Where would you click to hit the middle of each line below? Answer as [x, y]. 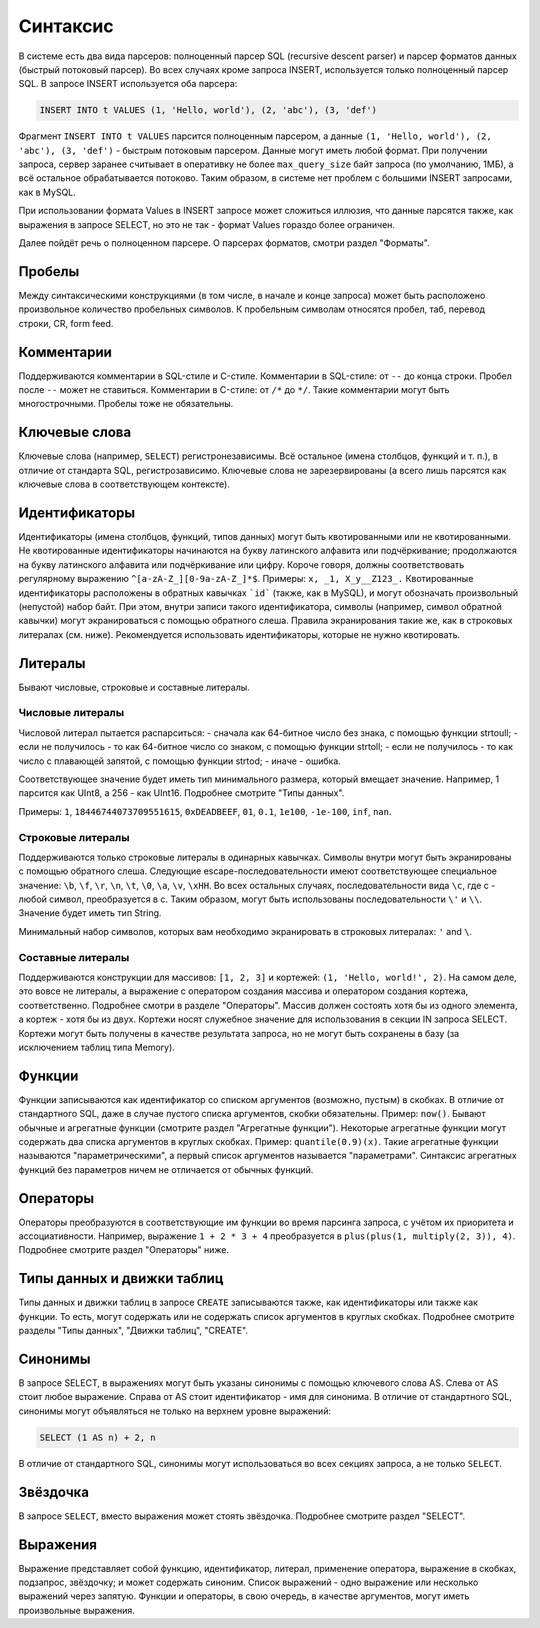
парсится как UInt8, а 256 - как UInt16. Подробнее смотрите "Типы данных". [181, 793]
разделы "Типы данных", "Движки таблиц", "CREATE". [133, 1331]
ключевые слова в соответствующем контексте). [124, 484]
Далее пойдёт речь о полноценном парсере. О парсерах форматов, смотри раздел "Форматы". [224, 243]
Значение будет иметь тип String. [90, 913]
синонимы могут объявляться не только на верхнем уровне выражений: [175, 1411]
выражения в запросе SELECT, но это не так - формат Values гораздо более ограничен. [206, 224]
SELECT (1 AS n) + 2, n [98, 1437]
